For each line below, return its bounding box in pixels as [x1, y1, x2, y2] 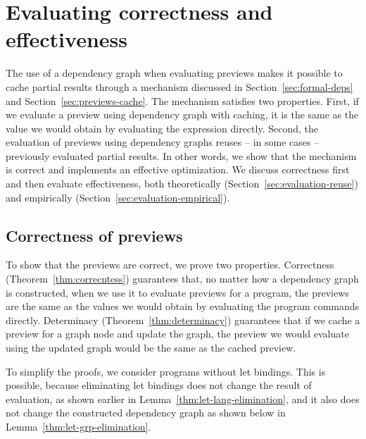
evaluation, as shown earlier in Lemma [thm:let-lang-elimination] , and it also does [6, 391, 360, 406]
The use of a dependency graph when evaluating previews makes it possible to [6, 66, 343, 80]
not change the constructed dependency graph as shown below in [6, 405, 286, 420]
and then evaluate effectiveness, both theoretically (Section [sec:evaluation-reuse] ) [6, 176, 358, 191]
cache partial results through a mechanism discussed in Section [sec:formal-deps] [6, 79, 353, 94]
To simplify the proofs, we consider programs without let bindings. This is [6, 364, 326, 378]
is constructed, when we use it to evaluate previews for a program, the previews [6, 285, 349, 299]
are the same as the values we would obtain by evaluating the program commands [6, 299, 360, 314]
